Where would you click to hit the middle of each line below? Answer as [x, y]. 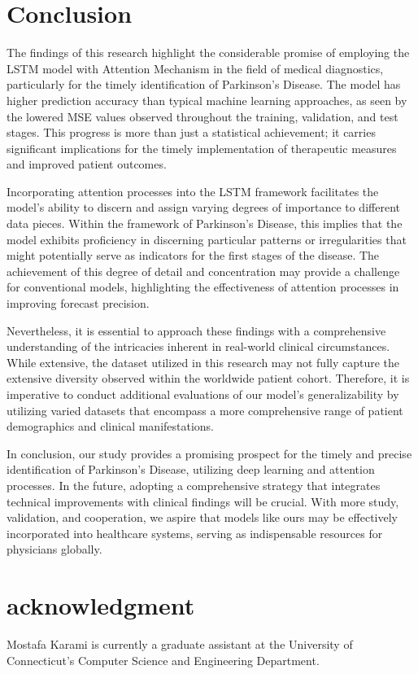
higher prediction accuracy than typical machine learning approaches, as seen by [207, 100]
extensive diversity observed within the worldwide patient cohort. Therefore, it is [208, 378]
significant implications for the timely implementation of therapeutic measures [202, 148]
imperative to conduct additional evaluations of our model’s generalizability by [203, 394]
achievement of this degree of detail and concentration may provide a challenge [203, 271]
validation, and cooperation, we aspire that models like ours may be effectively [202, 517]
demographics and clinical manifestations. [111, 426]
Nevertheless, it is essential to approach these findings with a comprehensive [196, 330]
